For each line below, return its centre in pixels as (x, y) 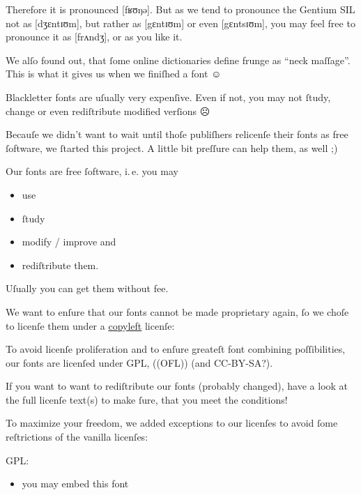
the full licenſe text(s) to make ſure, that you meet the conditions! (147, 399)
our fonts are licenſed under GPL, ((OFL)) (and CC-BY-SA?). (139, 362)
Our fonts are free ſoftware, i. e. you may (92, 171)
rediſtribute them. (60, 265)
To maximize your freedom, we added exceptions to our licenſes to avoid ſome (172, 423)
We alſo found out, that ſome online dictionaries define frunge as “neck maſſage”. (178, 60)
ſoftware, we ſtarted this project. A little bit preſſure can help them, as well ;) (172, 147)
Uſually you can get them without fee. (87, 288)
